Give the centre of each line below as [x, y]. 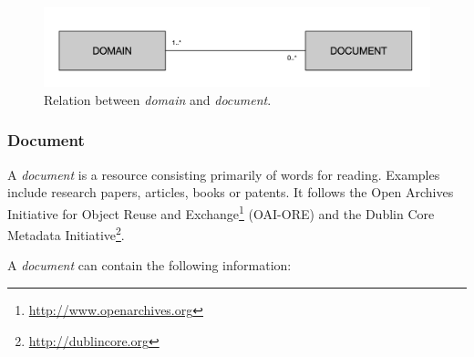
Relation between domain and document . [158, 99]
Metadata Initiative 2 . [66, 233]
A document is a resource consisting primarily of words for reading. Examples [224, 174]
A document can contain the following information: [149, 265]
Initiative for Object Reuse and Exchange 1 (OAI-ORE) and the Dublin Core [221, 212]
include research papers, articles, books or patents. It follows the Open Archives [231, 192]
